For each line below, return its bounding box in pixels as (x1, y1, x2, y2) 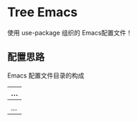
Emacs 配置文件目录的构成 (7, 71, 85, 80)
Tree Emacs (7, 4, 78, 20)
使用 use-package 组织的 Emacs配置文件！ (7, 28, 133, 37)
